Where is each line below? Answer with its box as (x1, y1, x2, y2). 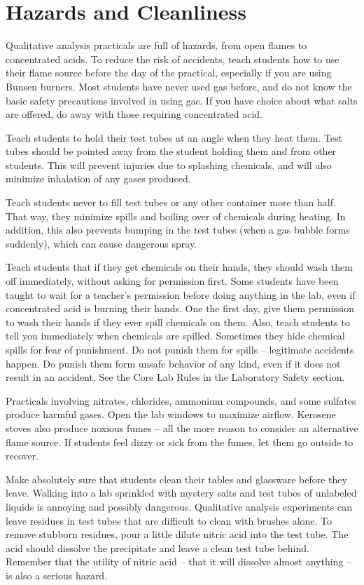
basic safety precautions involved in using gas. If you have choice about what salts (6, 93, 358, 107)
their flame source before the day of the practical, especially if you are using (6, 65, 332, 80)
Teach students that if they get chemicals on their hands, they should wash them (6, 260, 353, 274)
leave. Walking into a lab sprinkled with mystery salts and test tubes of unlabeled (6, 485, 357, 500)
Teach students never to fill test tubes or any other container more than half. (6, 195, 336, 210)
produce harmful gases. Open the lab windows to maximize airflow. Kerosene (6, 407, 336, 422)
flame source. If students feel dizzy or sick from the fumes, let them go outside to (6, 434, 353, 449)
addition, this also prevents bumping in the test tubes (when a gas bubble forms (6, 222, 350, 237)
